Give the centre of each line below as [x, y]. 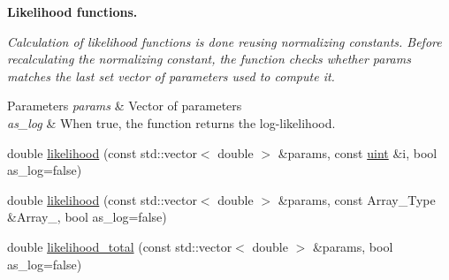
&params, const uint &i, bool [358, 152]
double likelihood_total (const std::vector [120, 246]
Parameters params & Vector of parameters [125, 106]
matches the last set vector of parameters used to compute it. [171, 76]
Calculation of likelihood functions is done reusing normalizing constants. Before [224, 41]
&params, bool [353, 246]
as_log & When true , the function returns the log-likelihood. [171, 122]
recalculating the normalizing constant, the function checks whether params [209, 59]
